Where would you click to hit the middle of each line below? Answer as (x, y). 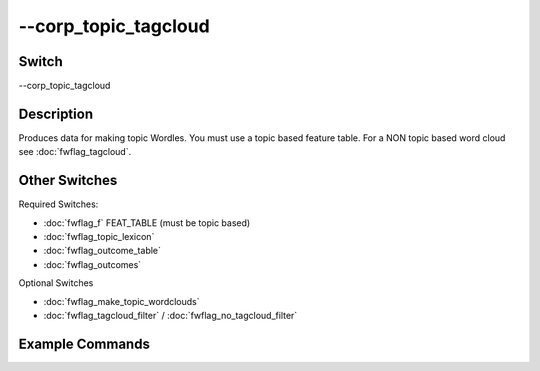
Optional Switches (56, 283)
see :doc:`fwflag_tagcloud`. (75, 152)
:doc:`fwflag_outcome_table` (102, 251)
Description (56, 113)
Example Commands (84, 343)
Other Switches (68, 180)
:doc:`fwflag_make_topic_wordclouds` (121, 301)
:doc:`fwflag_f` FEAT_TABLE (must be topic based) (147, 222)
